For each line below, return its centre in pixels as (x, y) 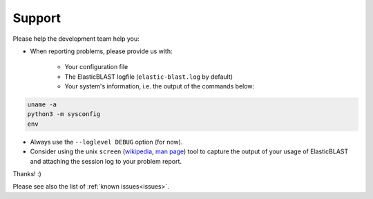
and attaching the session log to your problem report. (106, 161)
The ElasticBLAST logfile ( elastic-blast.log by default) (149, 77)
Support (37, 18)
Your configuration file (96, 67)
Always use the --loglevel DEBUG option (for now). (106, 142)
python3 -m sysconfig (64, 114)
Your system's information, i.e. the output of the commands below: (160, 86)
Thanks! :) (27, 174)
